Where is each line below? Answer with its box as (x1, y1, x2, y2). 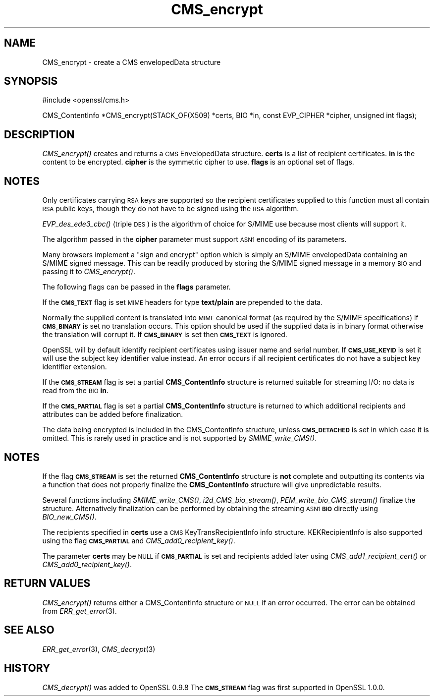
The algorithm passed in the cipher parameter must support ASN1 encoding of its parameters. (42, 235, 347, 244)
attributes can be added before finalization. (42, 410, 183, 419)
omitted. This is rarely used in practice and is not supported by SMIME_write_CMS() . (42, 434, 317, 443)
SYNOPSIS (4, 75, 58, 88)
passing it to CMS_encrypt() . (42, 267, 135, 276)
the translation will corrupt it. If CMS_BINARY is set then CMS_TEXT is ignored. (42, 330, 287, 339)
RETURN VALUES (4, 577, 91, 590)
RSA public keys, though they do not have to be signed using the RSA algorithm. (42, 204, 299, 213)
